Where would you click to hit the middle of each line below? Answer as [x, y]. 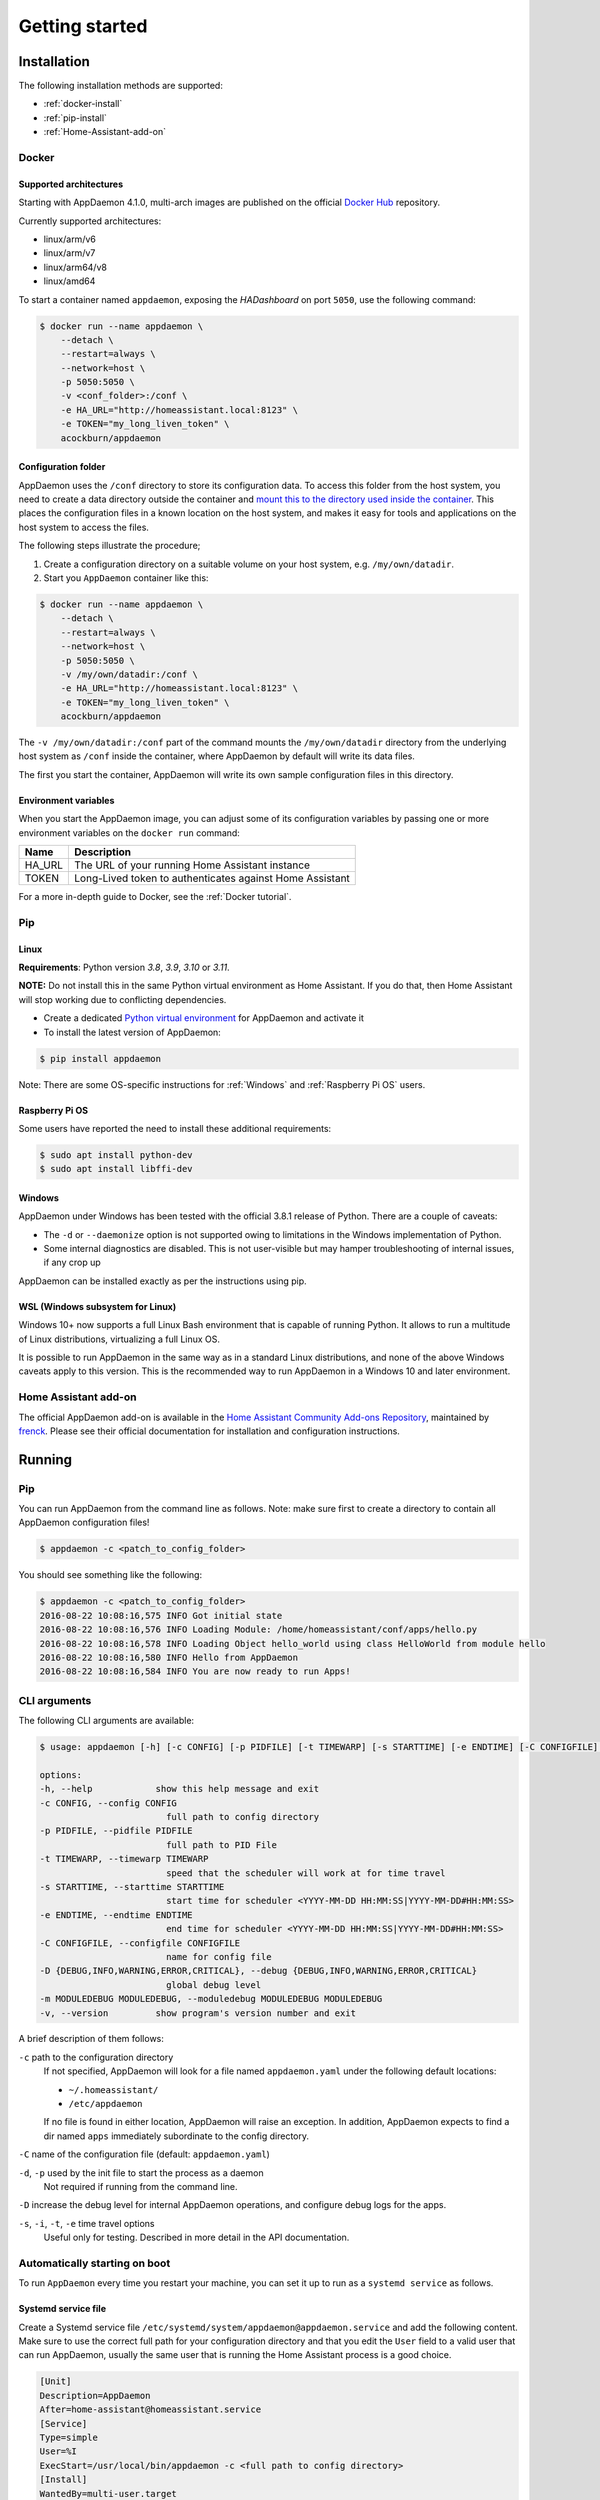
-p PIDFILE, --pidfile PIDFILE [116, 1831]
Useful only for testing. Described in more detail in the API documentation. [196, 2237]
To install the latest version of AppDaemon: [132, 1032]
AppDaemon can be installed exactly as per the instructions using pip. [162, 1281]
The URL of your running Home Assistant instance [192, 865]
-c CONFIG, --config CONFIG [108, 1803]
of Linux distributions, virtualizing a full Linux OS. [119, 1339]
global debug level [213, 1984]
